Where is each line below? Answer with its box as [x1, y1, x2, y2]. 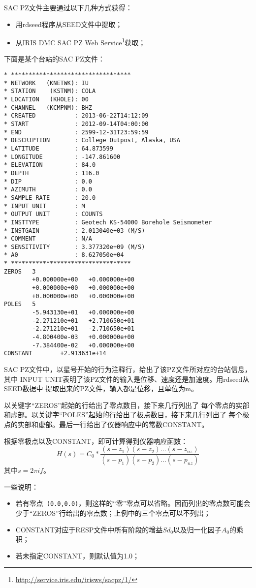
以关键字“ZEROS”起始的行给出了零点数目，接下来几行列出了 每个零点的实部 [4, 400, 250, 410]
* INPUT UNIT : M [4, 202, 85, 210]
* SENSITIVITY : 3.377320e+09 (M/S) [4, 243, 145, 250]
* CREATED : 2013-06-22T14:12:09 [4, 112, 149, 120]
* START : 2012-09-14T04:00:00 [4, 120, 149, 127]
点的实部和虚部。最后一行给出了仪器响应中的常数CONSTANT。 [4, 419, 209, 429]
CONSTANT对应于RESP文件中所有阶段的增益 [15, 524, 163, 534]
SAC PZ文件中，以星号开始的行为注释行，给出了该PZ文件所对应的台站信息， [4, 364, 252, 374]
